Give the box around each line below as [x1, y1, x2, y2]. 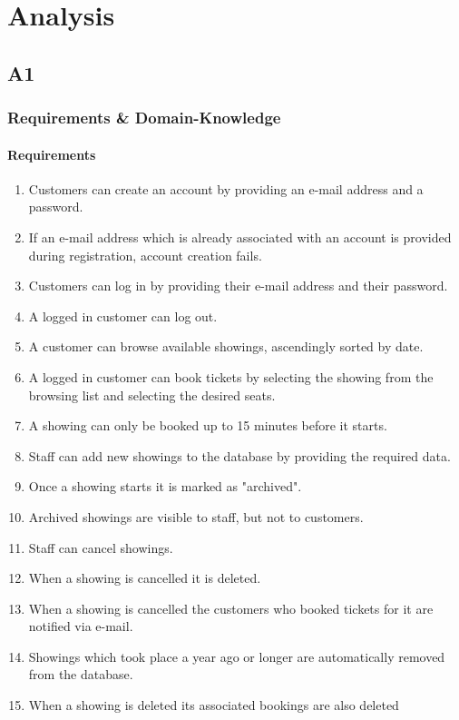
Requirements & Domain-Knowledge [7, 106, 281, 129]
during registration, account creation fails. [28, 245, 262, 264]
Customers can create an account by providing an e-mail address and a [28, 179, 424, 198]
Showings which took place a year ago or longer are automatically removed [28, 646, 445, 666]
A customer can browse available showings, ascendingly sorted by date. [28, 337, 424, 356]
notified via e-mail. [28, 616, 133, 636]
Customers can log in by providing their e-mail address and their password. [28, 276, 448, 295]
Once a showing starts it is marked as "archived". [28, 477, 302, 496]
